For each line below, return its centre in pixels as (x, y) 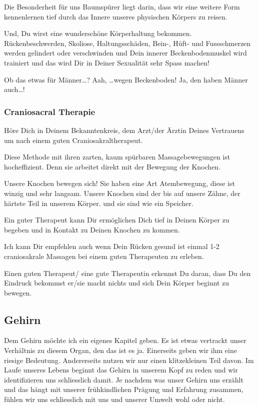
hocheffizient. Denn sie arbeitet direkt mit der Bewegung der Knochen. (112, 166)
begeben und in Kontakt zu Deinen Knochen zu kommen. (92, 229)
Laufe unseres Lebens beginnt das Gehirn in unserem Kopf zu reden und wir (121, 370)
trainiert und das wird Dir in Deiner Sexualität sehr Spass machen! (107, 62)
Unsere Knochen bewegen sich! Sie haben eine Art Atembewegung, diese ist (119, 183)
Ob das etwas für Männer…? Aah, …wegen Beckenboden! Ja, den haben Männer (126, 79)
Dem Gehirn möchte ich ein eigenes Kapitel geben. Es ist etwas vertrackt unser (125, 340)
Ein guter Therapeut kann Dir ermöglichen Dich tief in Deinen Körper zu (117, 220)
